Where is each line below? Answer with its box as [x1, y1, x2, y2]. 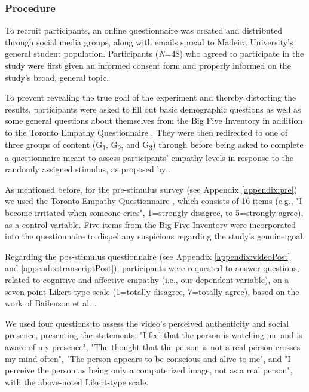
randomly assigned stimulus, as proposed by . [5, 163, 171, 175]
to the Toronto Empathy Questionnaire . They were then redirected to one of [5, 126, 287, 138]
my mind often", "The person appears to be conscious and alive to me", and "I [5, 352, 291, 364]
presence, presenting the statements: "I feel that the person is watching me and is [5, 329, 302, 341]
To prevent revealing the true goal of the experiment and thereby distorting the [5, 91, 296, 104]
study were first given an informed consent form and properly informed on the [5, 59, 291, 71]
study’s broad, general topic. [5, 71, 109, 83]
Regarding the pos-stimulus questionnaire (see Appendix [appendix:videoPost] [5, 250, 290, 262]
